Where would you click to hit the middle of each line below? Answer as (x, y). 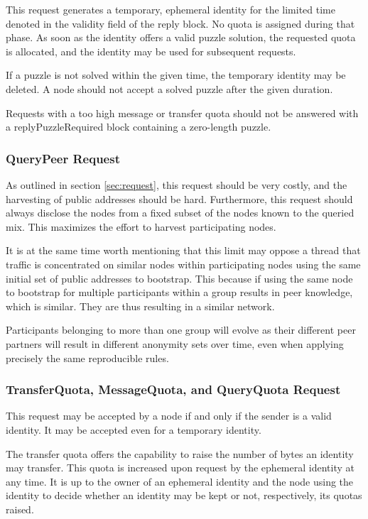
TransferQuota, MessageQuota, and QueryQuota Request (173, 389)
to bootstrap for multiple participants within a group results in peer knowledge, (179, 292)
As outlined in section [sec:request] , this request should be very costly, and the (177, 184)
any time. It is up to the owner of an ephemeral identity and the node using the (180, 481)
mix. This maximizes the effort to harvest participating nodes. (141, 226)
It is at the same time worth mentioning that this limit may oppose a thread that (183, 250)
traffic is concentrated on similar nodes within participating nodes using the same (183, 264)
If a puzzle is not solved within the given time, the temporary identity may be (176, 75)
